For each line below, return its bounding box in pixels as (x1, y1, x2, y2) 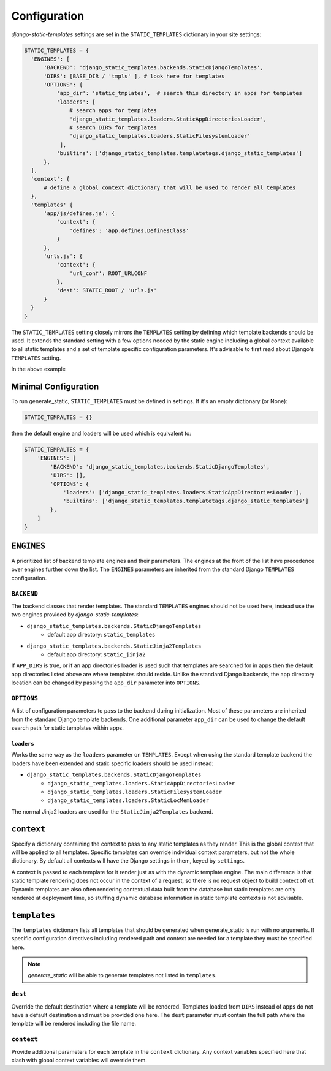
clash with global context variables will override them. (11, 1056, 147, 1064)
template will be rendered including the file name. (11, 1020, 137, 1027)
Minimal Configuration (11, 382, 99, 392)
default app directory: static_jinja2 (47, 650, 146, 658)
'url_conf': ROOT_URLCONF (69, 270, 147, 277)
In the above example (11, 365, 66, 373)
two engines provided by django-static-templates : (11, 611, 139, 618)
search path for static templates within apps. (11, 724, 124, 732)
